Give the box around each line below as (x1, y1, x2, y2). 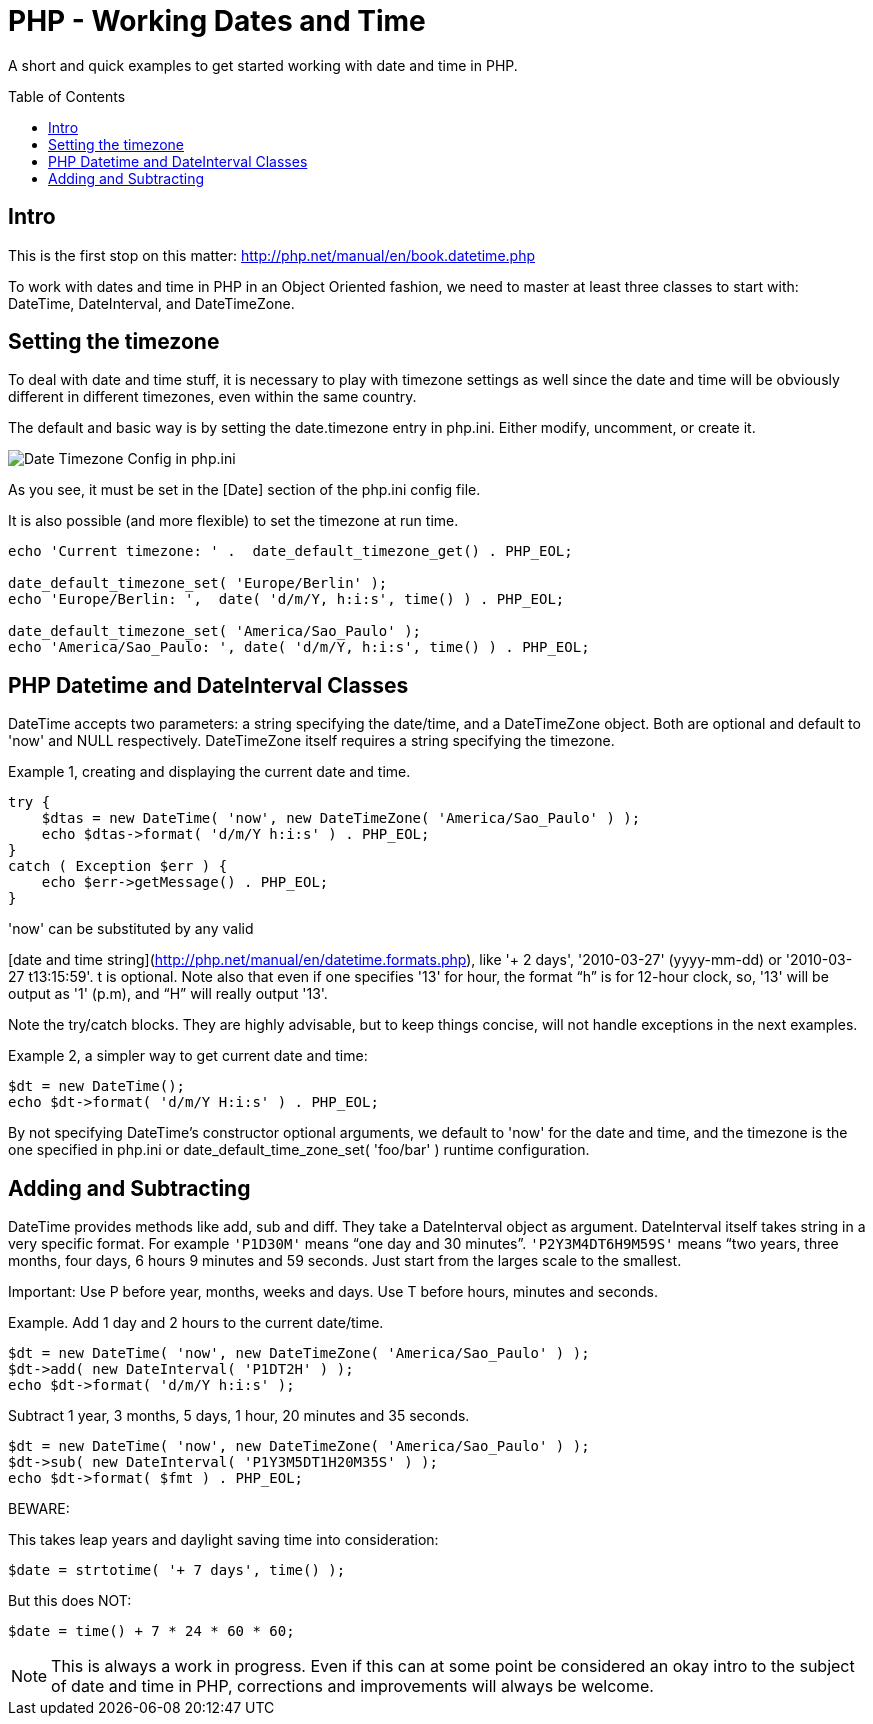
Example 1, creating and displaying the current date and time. (8, 763, 411, 781)
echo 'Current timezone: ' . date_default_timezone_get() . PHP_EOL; (8, 543, 573, 560)
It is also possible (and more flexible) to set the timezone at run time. (8, 512, 459, 530)
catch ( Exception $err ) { (8, 858, 228, 875)
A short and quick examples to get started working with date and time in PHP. (8, 56, 518, 74)
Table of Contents (8, 87, 126, 105)
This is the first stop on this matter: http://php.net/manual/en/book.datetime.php (8, 246, 536, 264)
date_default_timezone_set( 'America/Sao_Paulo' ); (8, 623, 422, 640)
